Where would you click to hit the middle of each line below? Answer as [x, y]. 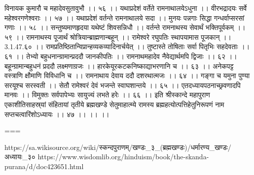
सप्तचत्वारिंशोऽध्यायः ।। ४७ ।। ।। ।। [57, 114]
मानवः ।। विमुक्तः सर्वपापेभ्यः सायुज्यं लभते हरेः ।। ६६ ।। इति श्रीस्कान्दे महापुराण [107, 95]
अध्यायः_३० [20, 157]
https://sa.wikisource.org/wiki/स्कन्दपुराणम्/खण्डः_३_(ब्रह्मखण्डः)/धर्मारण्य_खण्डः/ [118, 147]
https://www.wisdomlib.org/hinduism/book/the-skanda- [123, 157]
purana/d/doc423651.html [44, 166]
